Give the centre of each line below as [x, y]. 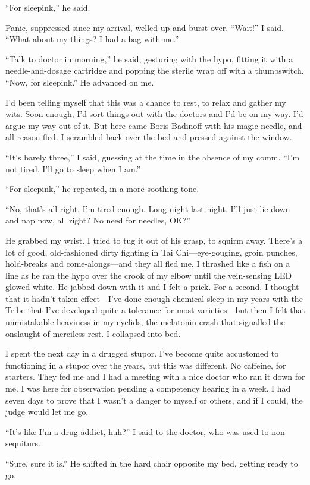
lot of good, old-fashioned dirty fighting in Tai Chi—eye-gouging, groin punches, [151, 252]
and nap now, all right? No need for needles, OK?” [98, 220]
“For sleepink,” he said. [48, 7]
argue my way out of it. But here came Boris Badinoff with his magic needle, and [154, 125]
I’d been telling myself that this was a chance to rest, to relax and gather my [146, 102]
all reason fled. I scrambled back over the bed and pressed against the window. [149, 137]
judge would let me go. [47, 412]
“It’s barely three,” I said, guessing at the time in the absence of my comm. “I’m [153, 157]
